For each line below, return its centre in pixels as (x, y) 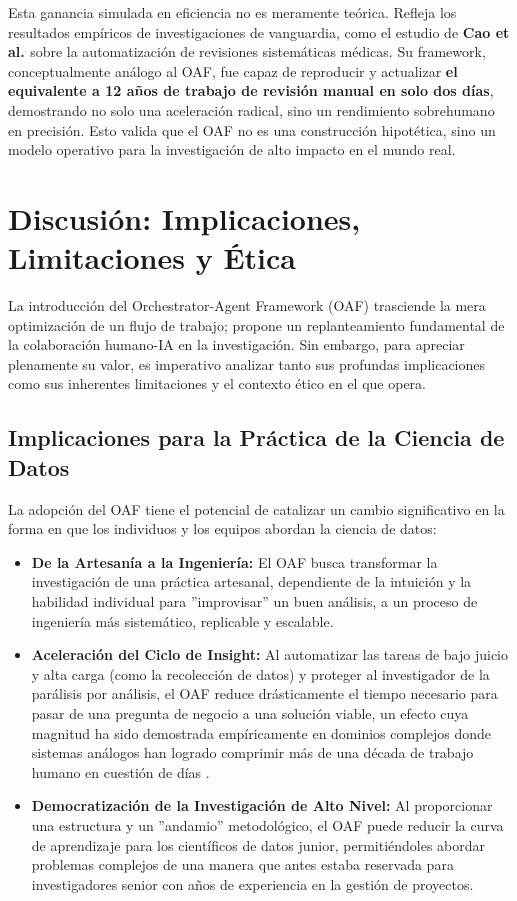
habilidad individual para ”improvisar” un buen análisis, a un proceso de (254, 601)
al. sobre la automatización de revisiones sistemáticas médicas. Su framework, (247, 51)
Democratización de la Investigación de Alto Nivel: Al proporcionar (262, 805)
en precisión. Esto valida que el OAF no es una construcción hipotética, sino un (252, 129)
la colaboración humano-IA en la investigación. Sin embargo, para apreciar (236, 344)
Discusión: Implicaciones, (184, 217)
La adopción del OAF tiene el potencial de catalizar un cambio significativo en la (256, 508)
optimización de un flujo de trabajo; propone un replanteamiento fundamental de (256, 324)
